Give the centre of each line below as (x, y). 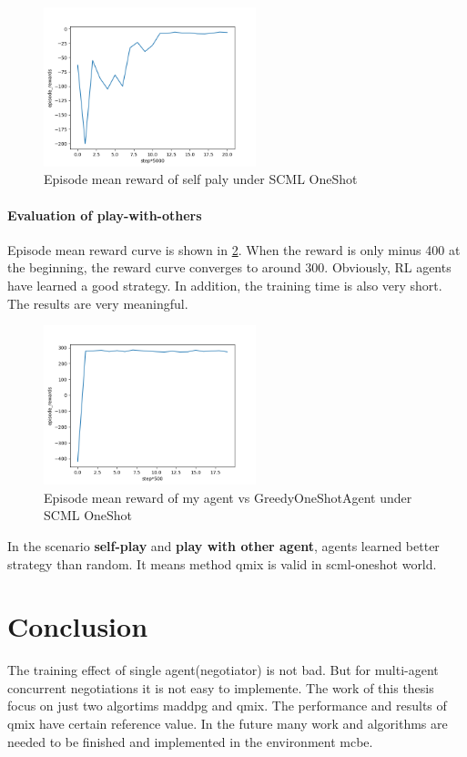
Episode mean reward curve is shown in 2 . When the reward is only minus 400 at (234, 249)
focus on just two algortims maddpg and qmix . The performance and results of (227, 706)
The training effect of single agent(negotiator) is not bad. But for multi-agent (223, 670)
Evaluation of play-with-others (105, 215)
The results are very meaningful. (98, 303)
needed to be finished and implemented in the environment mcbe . (190, 741)
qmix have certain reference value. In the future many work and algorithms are (228, 724)
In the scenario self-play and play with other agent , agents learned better (223, 545)
